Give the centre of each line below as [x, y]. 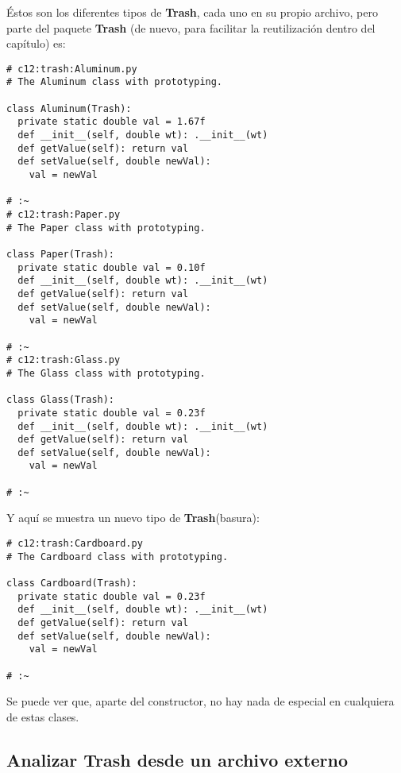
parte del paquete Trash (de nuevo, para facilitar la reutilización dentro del [191, 27]
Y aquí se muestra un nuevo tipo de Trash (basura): [133, 518]
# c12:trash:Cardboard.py [75, 544]
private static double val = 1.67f [112, 122]
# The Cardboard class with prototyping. [118, 557]
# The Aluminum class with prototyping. [115, 82]
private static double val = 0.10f [112, 267]
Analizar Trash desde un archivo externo [177, 759]
